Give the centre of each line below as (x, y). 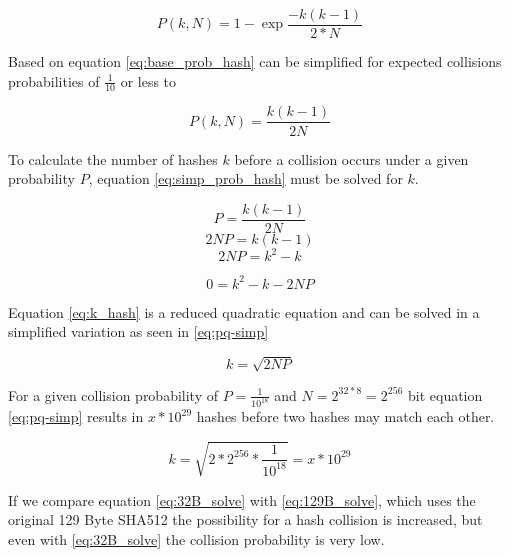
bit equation (445, 394)
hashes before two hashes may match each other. (345, 416)
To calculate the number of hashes (113, 158)
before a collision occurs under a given (351, 158)
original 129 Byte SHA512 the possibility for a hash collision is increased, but (245, 519)
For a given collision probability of (113, 394)
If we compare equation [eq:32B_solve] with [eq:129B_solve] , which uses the (242, 499)
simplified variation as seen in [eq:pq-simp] (138, 331)
